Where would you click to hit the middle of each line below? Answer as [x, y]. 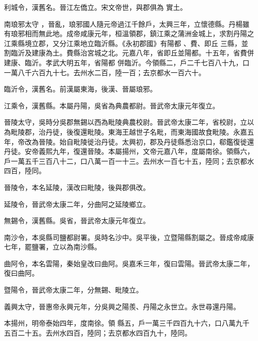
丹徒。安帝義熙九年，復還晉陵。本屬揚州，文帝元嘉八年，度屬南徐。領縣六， [129, 151]
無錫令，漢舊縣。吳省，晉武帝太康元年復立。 [77, 220]
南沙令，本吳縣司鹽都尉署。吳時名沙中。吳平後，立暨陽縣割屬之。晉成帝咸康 [129, 237]
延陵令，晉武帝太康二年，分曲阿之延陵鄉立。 [77, 204]
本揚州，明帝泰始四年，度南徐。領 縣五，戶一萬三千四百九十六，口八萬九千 [127, 323]
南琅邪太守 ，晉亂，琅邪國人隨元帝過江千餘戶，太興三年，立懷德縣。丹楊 [123, 24]
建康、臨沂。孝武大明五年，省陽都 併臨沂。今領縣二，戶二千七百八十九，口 [127, 62]
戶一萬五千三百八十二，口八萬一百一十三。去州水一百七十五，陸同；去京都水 [129, 161]
